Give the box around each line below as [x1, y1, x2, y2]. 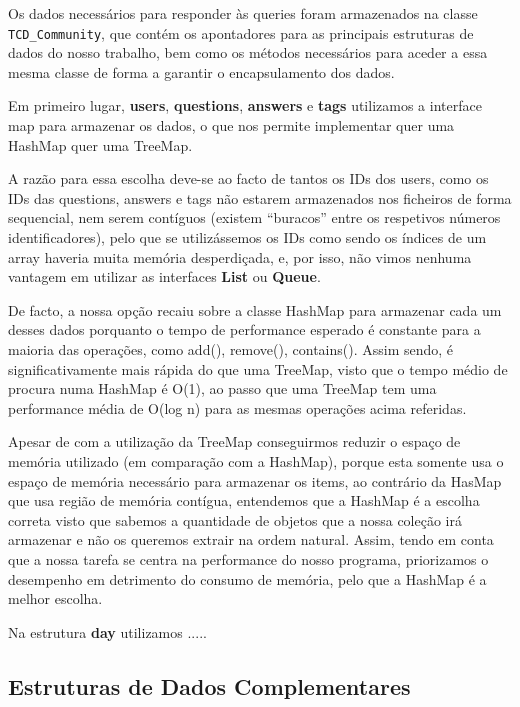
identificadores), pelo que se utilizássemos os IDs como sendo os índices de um [8, 227, 487, 247]
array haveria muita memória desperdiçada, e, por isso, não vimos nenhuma [8, 246, 472, 267]
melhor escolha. [8, 588, 103, 609]
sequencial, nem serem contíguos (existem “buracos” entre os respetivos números [8, 207, 501, 228]
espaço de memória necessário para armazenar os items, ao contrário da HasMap [8, 470, 502, 491]
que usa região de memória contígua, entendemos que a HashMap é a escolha [8, 490, 480, 511]
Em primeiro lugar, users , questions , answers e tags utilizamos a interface [8, 95, 482, 116]
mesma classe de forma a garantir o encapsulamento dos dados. [8, 61, 395, 82]
